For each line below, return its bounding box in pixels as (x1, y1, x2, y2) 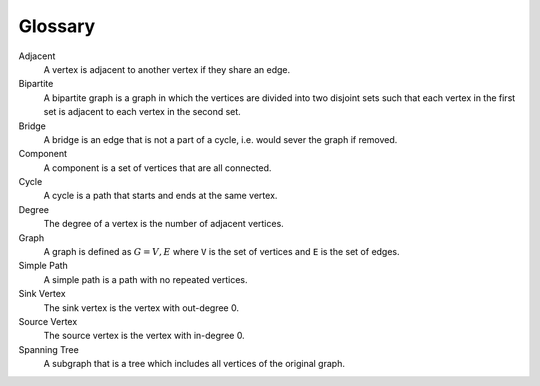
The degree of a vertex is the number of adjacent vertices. (43, 218, 284, 230)
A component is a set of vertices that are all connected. (43, 161, 272, 174)
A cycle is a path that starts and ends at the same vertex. (43, 190, 278, 202)
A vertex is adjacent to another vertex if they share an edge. (43, 63, 291, 75)
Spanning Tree (18, 343, 79, 355)
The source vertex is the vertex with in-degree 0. (43, 330, 245, 342)
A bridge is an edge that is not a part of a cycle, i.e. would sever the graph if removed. (43, 133, 398, 145)
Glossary (18, 15, 96, 37)
